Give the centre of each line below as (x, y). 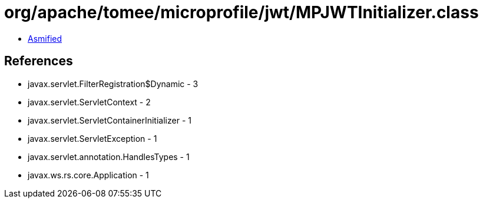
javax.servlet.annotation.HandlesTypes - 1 (109, 157)
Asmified (45, 38)
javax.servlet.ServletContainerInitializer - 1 (110, 120)
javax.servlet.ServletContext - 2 (89, 102)
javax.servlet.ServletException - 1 (92, 138)
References (39, 61)
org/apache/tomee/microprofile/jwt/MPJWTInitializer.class (241, 12)
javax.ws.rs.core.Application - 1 (88, 175)
